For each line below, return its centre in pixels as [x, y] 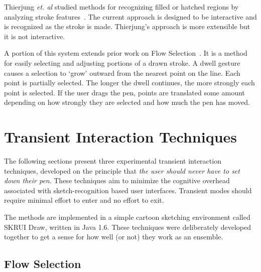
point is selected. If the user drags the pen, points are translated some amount [124, 92]
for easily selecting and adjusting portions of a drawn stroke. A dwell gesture [122, 62]
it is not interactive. [35, 36]
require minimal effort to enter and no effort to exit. [84, 200]
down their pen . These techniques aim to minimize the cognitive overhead [117, 180]
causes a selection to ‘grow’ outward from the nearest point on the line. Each [122, 73]
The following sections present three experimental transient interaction [113, 161]
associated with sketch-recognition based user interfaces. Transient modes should [128, 190]
